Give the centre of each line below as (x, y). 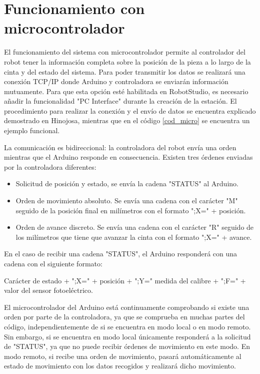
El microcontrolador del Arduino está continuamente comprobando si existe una (127, 307)
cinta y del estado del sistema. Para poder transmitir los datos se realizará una (125, 71)
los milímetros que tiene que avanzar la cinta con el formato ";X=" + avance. (134, 237)
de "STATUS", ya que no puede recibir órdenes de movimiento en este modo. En (127, 346)
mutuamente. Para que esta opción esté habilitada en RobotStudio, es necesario (126, 91)
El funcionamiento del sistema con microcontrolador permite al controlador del (125, 52)
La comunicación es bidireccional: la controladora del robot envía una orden (120, 147)
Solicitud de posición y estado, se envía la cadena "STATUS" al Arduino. (127, 183)
